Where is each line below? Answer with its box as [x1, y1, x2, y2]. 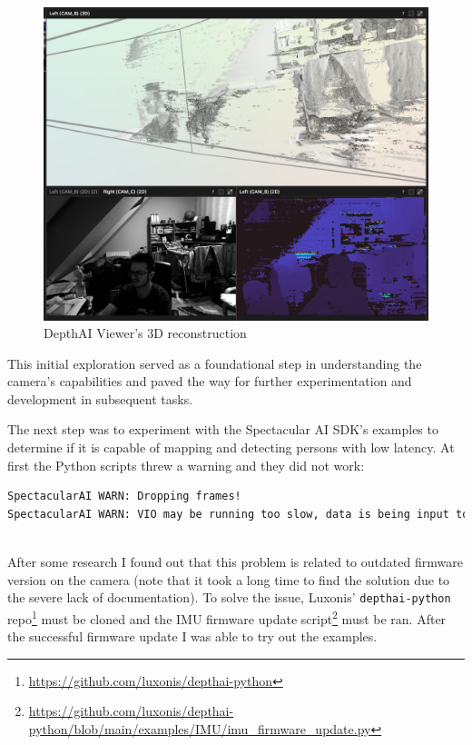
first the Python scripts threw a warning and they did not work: [7, 455, 365, 474]
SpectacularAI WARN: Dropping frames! [7, 490, 241, 503]
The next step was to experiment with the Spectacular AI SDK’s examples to [7, 420, 438, 439]
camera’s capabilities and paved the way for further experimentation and [7, 372, 412, 391]
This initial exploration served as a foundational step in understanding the [7, 353, 422, 372]
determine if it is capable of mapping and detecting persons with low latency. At [7, 438, 455, 457]
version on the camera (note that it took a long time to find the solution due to [7, 570, 450, 589]
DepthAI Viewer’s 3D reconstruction [44, 323, 247, 343]
